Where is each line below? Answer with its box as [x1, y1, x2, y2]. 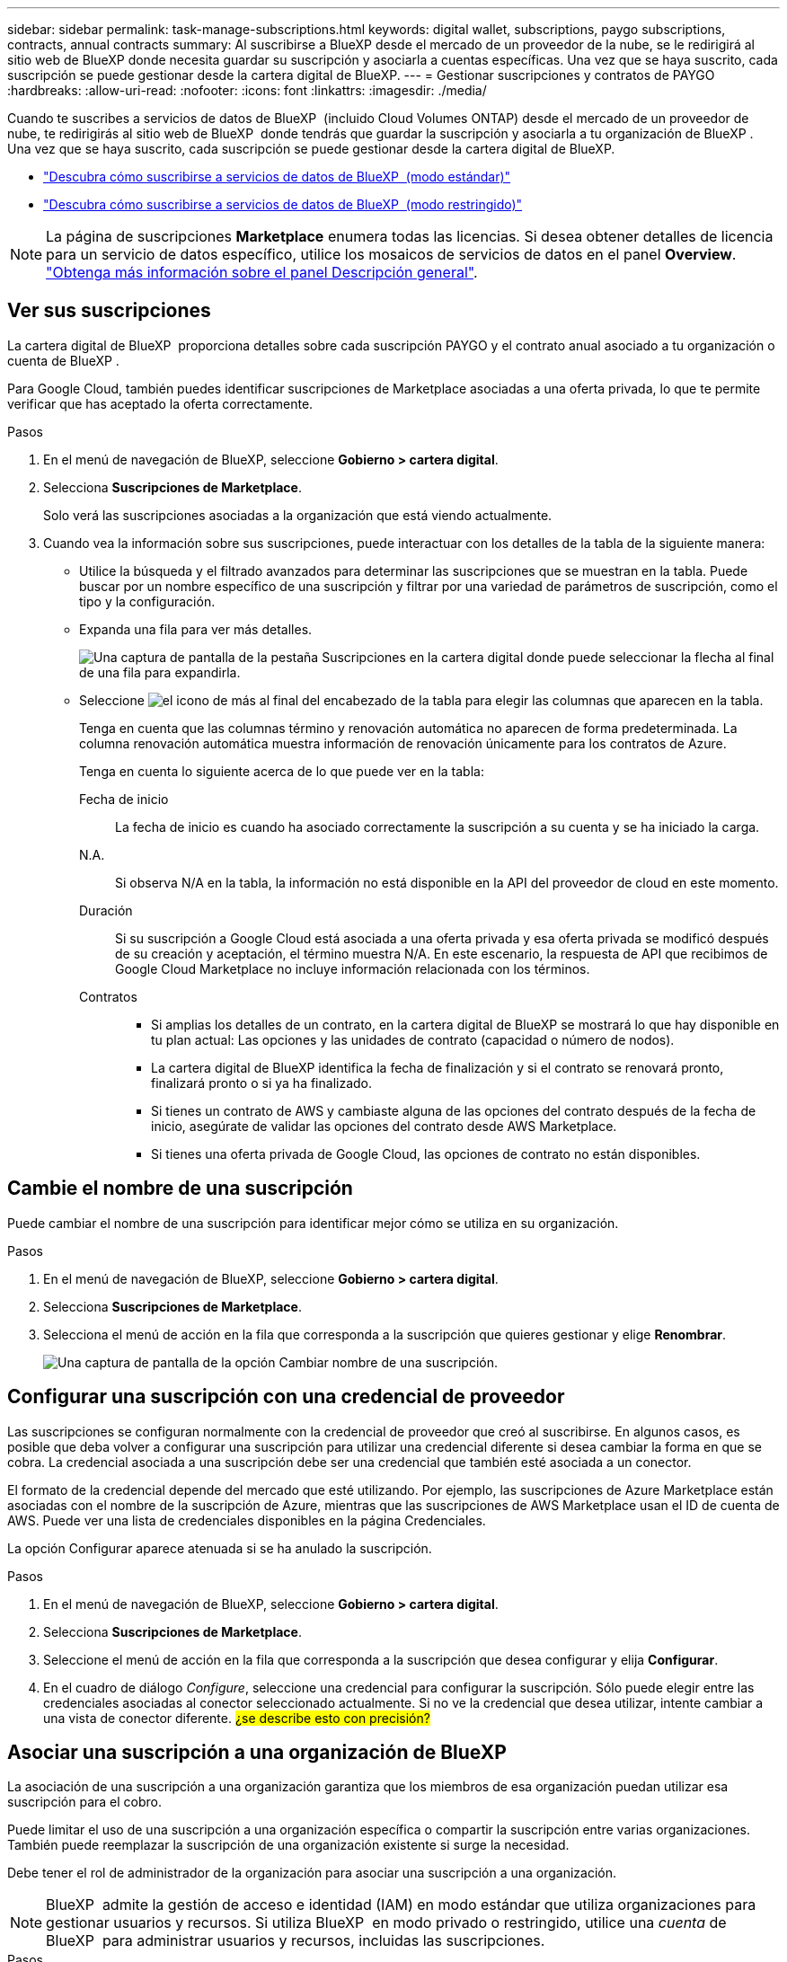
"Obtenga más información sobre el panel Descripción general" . [46, 263, 478, 281]
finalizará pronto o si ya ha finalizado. [151, 1074, 373, 1091]
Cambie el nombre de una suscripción [7, 1177, 353, 1200]
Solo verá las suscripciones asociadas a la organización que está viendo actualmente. [43, 507, 553, 523]
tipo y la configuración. [79, 593, 216, 609]
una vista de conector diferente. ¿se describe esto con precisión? [43, 1710, 430, 1726]
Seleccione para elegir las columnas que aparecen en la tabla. [79, 692, 764, 708]
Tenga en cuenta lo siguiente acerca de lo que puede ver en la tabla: [79, 763, 484, 779]
